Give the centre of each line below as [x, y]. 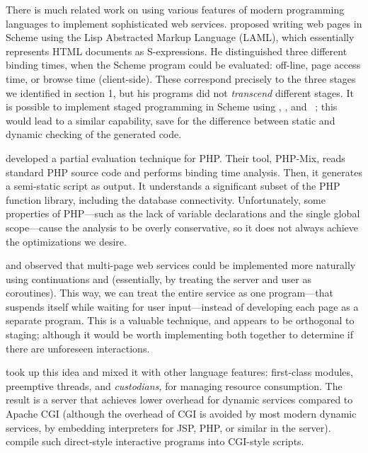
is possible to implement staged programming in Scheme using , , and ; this [172, 107]
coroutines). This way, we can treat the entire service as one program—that [169, 293]
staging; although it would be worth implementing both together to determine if [180, 334]
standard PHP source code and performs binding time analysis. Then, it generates [184, 172]
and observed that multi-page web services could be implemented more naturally [181, 265]
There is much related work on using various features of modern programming [175, 9]
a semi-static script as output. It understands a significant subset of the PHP [173, 186]
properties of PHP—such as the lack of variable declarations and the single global [183, 213]
